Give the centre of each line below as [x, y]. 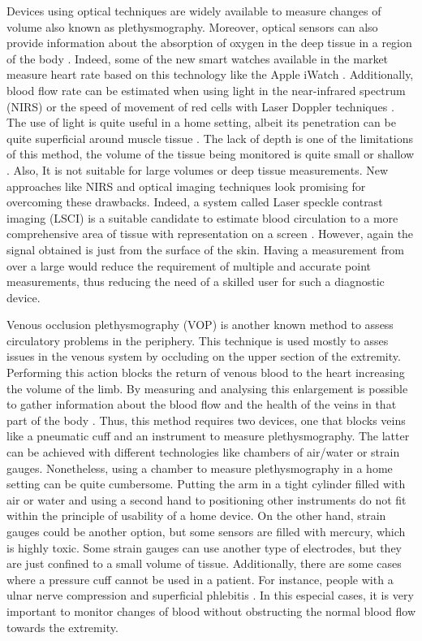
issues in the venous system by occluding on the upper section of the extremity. [204, 356]
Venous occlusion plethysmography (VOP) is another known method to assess [200, 325]
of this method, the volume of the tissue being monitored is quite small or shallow [211, 154]
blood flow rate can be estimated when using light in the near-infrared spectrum [206, 90]
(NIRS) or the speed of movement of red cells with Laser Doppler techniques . [200, 106]
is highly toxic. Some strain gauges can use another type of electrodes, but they [204, 547]
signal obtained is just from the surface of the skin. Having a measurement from [205, 249]
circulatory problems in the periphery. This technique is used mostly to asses [198, 340]
